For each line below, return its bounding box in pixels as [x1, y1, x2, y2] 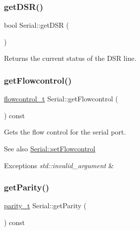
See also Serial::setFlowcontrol [4, 143, 95, 153]
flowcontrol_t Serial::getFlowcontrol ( [4, 93, 118, 104]
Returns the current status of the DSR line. [4, 53, 137, 63]
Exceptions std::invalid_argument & [4, 160, 114, 170]
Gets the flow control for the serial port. [4, 127, 126, 137]
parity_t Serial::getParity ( [4, 200, 87, 211]
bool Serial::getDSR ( [4, 20, 69, 30]
